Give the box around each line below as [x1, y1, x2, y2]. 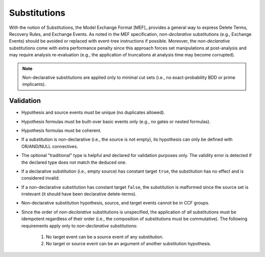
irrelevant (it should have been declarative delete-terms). [21, 191, 137, 197]
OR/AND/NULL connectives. [21, 143, 79, 149]
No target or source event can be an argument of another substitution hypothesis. [46, 241, 212, 247]
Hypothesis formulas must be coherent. [21, 128, 102, 133]
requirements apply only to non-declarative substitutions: [21, 223, 137, 229]
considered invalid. [21, 175, 60, 181]
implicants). [22, 81, 46, 87]
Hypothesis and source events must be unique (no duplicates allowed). [21, 109, 165, 115]
